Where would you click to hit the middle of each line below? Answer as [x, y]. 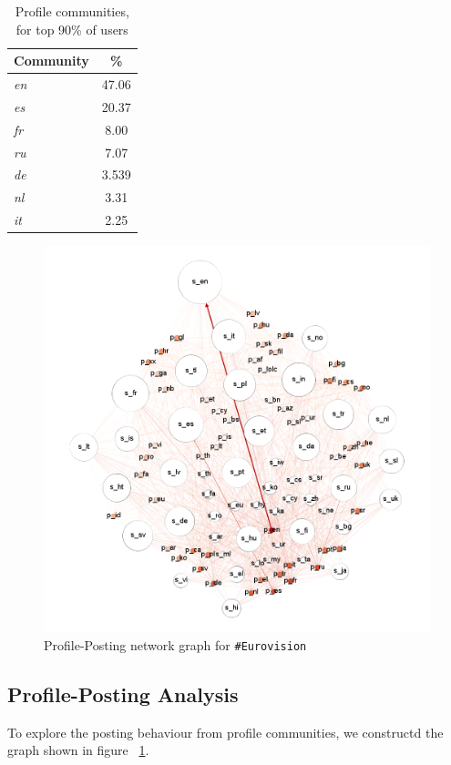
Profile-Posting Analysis [123, 694]
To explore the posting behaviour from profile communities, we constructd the [225, 732]
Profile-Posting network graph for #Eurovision [175, 644]
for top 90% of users [72, 29]
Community [51, 61]
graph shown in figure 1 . [78, 750]
